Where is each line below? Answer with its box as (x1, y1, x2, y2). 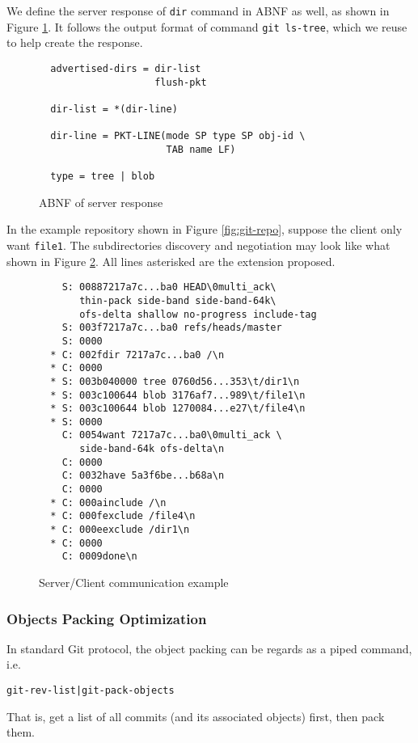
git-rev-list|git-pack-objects (6, 685, 175, 697)
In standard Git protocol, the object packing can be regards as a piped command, (6, 640, 412, 656)
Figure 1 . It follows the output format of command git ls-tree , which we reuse (6, 18, 407, 35)
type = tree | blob (50, 171, 155, 183)
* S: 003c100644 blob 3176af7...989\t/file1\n (50, 389, 306, 401)
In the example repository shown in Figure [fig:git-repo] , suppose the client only (6, 221, 403, 238)
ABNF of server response (39, 193, 163, 210)
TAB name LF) (166, 143, 236, 155)
